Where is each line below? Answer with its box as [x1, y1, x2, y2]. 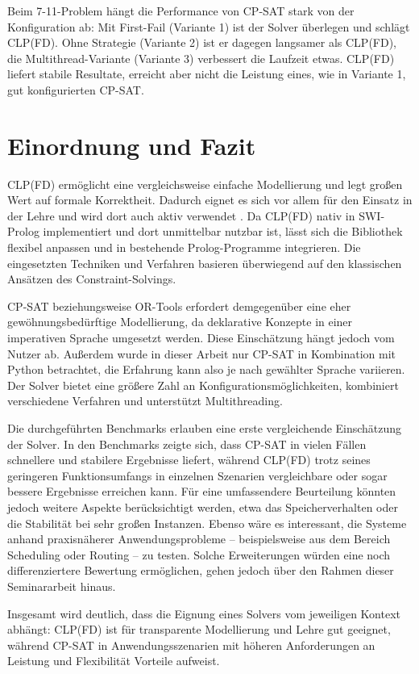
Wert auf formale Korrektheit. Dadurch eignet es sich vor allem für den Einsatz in [7, 191, 413, 208]
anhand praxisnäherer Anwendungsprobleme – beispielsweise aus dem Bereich [7, 530, 391, 547]
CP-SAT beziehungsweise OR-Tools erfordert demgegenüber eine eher [7, 297, 351, 314]
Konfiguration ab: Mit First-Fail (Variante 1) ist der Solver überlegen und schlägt [7, 18, 410, 35]
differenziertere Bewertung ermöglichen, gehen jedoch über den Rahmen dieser [7, 562, 394, 579]
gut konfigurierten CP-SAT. [7, 81, 144, 98]
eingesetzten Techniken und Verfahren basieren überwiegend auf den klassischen [7, 254, 402, 271]
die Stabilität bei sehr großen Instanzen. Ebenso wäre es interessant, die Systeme [7, 514, 407, 531]
